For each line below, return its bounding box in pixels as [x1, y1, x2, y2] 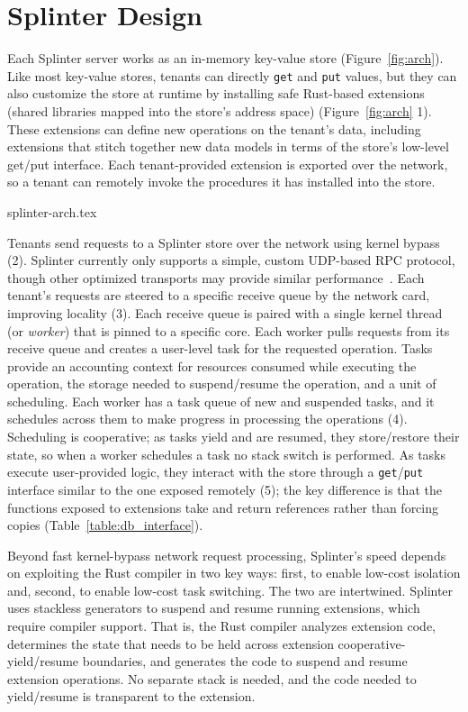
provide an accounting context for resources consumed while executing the [7, 356, 417, 375]
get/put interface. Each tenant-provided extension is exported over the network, [7, 154, 448, 173]
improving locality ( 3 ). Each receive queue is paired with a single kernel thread [7, 303, 443, 322]
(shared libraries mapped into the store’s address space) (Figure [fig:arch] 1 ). [7, 101, 432, 120]
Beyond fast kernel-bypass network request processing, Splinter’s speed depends [7, 545, 446, 564]
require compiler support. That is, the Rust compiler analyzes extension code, [7, 616, 436, 635]
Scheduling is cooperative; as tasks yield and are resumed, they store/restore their [7, 427, 460, 446]
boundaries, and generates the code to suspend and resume [82, 652, 408, 671]
